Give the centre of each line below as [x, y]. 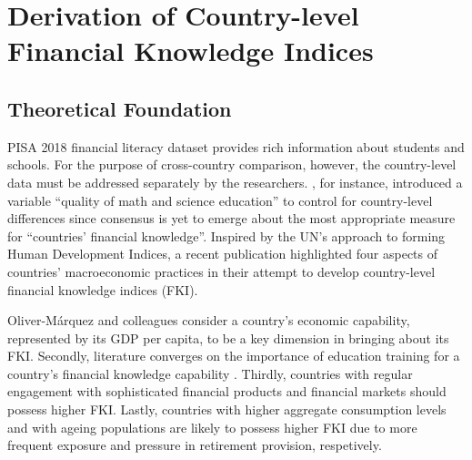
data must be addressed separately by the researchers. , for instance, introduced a [235, 182]
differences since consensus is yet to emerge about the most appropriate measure [231, 218]
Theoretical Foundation [120, 108]
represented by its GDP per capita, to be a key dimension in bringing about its [228, 337]
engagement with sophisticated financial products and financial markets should [227, 391]
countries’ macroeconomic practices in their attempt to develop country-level [221, 271]
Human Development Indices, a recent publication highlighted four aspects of [223, 254]
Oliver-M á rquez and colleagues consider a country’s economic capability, [209, 320]
